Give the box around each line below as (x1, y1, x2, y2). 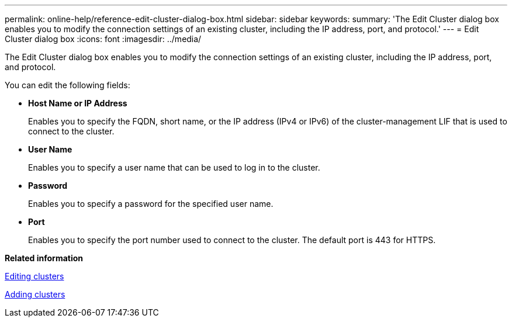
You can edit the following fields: (5, 80, 130, 90)
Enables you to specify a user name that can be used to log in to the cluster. (28, 162, 320, 172)
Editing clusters (5, 271, 64, 281)
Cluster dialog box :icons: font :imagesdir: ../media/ (5, 34, 202, 44)
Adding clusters (5, 289, 65, 299)
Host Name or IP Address (28, 98, 127, 108)
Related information (5, 253, 84, 263)
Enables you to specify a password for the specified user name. (28, 199, 274, 209)
